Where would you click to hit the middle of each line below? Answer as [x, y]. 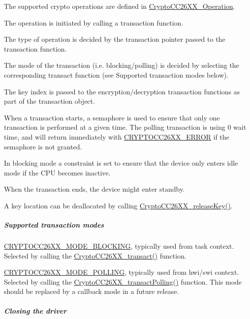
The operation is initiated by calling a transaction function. [94, 22]
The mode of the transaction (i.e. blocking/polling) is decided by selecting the [122, 65]
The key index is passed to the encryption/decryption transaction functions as [122, 91]
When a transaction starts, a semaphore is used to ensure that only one [112, 117]
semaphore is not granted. [43, 146]
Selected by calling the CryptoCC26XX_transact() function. [95, 255]
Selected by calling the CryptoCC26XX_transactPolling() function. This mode [123, 281]
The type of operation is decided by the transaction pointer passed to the [115, 39]
